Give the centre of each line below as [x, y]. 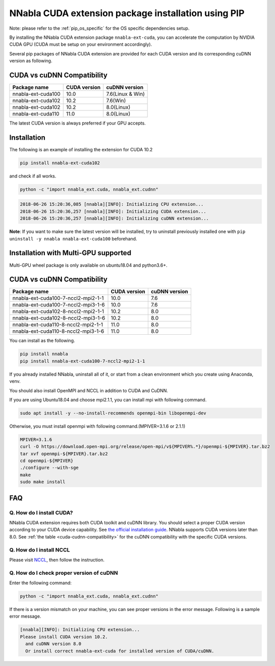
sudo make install [43, 482]
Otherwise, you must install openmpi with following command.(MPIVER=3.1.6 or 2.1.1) [97, 426]
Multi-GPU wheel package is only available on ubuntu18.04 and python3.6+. [88, 265]
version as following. [31, 61]
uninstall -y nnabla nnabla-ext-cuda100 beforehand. [73, 238]
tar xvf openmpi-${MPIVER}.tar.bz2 [64, 453]
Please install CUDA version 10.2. [64, 637]
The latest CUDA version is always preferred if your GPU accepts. [77, 123]
